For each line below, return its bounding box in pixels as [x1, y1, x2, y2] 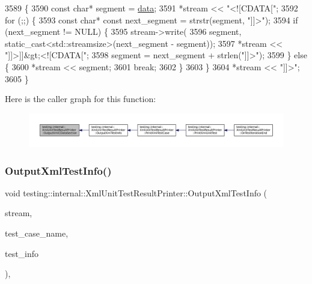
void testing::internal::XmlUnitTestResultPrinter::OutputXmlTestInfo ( [5, 186, 268, 199]
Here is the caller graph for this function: [5, 92, 156, 105]
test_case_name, [5, 227, 69, 240]
